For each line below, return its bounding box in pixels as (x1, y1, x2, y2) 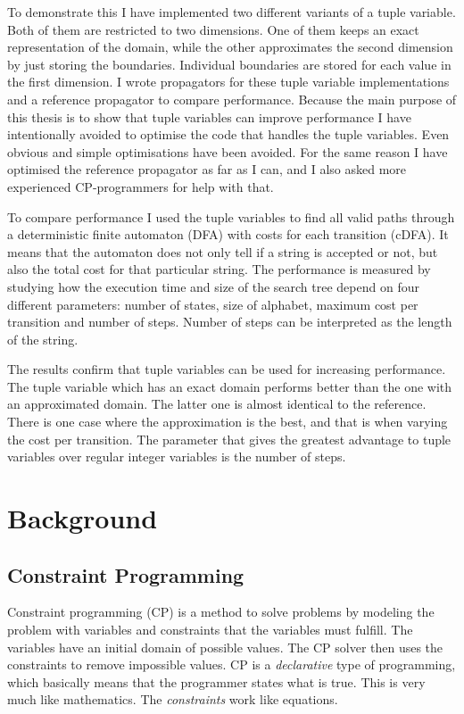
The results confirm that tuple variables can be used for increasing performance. (7, 360, 446, 378)
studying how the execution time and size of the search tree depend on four (7, 277, 419, 295)
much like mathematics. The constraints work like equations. (7, 690, 338, 709)
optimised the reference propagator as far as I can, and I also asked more (7, 160, 407, 178)
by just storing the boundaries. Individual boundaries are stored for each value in (7, 54, 452, 73)
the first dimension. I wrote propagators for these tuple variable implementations (7, 72, 450, 91)
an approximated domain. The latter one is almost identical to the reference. (7, 394, 427, 413)
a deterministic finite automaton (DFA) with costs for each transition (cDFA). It (7, 225, 449, 244)
